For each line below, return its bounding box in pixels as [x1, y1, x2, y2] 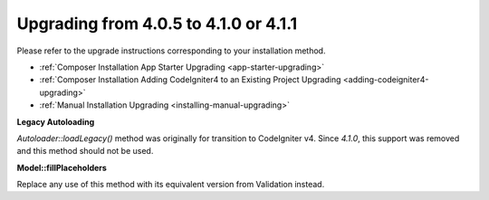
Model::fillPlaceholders [16, 162, 108, 173]
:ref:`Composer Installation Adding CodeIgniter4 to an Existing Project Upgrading [39, 74, 341, 85]
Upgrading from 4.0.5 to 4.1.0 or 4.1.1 [16, 14, 298, 33]
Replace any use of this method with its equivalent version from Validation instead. [16, 179, 325, 190]
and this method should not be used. [16, 146, 154, 157]
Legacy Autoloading [16, 116, 95, 127]
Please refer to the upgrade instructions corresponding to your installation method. [16, 45, 326, 56]
